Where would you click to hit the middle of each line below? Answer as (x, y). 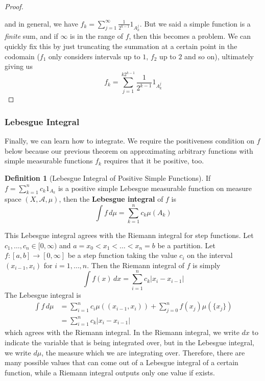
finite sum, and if (31, 36)
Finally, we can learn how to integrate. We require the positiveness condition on (130, 141)
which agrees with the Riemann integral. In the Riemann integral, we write (122, 332)
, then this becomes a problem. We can (190, 36)
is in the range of (97, 36)
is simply (207, 265)
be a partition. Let (186, 245)
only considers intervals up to (94, 56)
